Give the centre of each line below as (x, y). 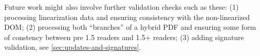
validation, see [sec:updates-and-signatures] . (73, 47)
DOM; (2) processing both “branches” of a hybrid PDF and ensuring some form (130, 27)
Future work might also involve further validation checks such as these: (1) (122, 7)
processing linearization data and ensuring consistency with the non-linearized (127, 17)
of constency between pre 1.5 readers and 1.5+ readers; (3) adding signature (124, 37)
